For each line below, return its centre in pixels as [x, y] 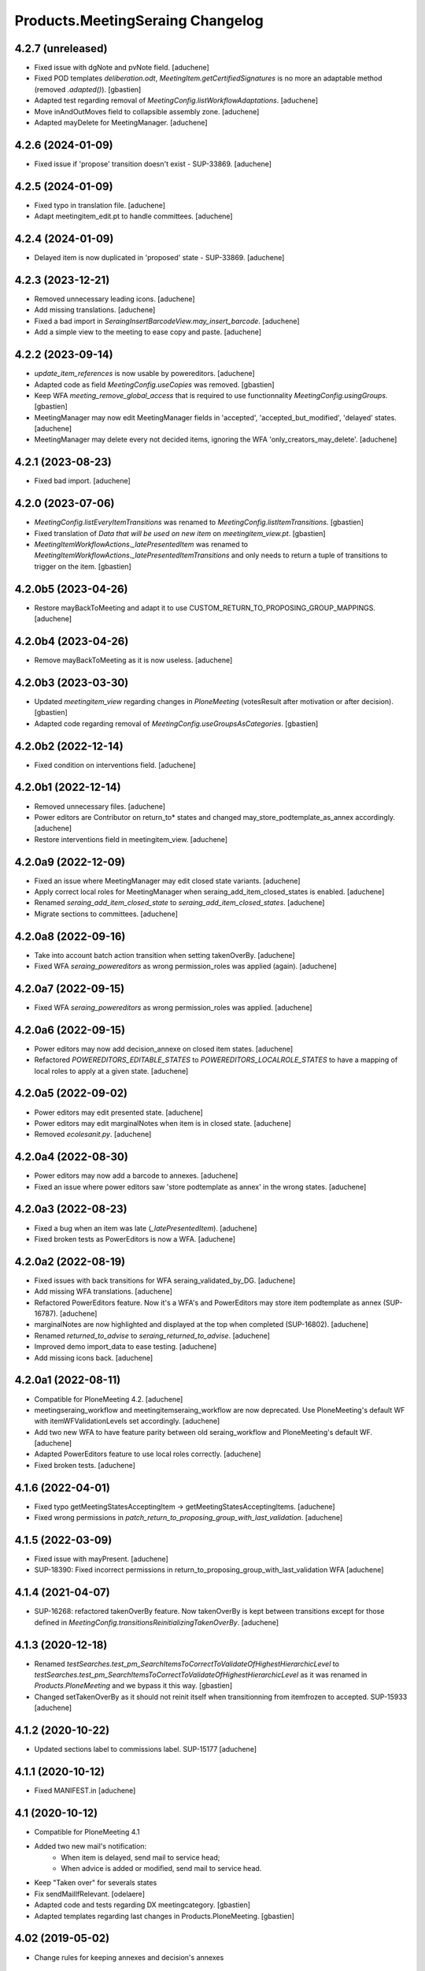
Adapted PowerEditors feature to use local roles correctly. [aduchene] [148, 1454]
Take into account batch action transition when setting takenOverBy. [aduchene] [164, 955]
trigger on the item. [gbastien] [83, 566]
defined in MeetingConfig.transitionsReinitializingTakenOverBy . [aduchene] [157, 1622]
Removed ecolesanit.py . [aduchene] [93, 1135]
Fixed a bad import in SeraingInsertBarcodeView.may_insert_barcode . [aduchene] [167, 321]
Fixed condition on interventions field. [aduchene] [115, 765]
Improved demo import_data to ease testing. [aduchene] [126, 1347]
